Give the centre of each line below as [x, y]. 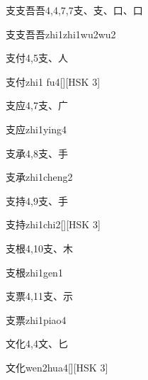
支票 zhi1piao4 [36, 319]
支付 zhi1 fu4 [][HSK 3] [53, 81]
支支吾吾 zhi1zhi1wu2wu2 [61, 34]
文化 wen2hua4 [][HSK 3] [57, 367]
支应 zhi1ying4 [36, 129]
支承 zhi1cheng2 [39, 177]
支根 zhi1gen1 [34, 272]
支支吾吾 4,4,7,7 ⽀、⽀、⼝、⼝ [74, 10]
